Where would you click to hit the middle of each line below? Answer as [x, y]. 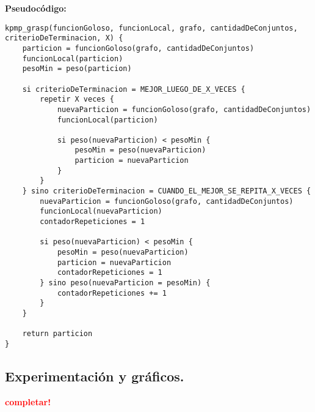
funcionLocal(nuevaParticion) [101, 212]
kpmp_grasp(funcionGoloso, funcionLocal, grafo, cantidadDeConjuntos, [151, 28]
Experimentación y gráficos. [95, 376]
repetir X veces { [77, 99]
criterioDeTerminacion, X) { [64, 38]
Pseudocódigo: [36, 8]
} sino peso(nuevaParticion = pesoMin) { [125, 283]
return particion [57, 334]
